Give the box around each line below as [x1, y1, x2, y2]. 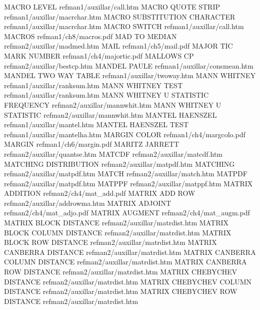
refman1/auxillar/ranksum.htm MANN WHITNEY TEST [4, 80, 183, 90]
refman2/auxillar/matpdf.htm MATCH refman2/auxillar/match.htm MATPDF [4, 168, 247, 179]
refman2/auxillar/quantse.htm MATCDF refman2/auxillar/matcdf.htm [4, 148, 223, 159]
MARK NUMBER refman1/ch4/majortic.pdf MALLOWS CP [4, 50, 194, 61]
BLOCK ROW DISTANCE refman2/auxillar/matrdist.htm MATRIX [4, 237, 217, 247]
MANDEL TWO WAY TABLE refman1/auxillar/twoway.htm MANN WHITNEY [4, 70, 256, 81]
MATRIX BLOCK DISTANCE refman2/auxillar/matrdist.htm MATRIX [4, 217, 229, 228]
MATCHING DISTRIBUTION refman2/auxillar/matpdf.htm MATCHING [4, 158, 235, 169]
